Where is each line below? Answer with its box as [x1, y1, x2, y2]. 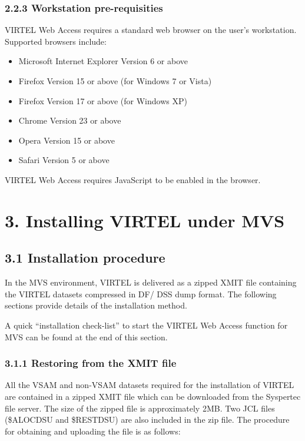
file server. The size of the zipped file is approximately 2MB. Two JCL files [5, 402, 275, 414]
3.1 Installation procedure [5, 248, 165, 267]
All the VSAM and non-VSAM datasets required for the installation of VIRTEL [5, 379, 294, 391]
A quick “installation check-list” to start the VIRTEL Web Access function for [5, 319, 288, 331]
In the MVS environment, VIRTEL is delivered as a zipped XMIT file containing [5, 276, 297, 289]
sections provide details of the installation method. [5, 299, 187, 311]
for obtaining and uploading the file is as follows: [5, 425, 181, 437]
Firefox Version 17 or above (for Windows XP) [18, 94, 187, 107]
